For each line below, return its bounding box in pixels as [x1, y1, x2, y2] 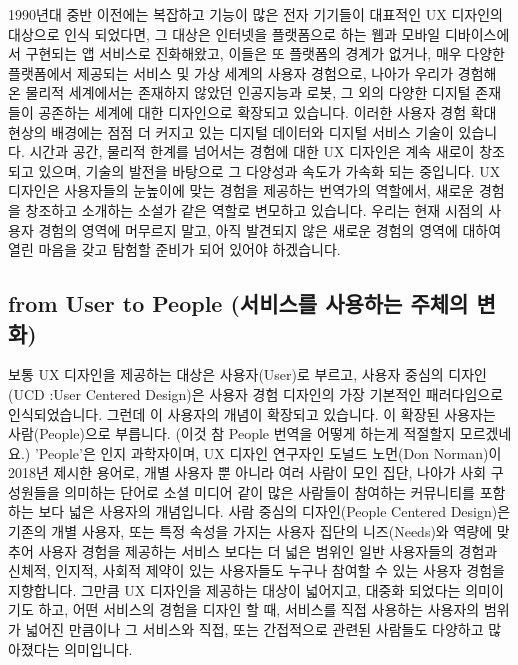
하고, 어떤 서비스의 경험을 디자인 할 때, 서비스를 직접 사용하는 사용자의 [38, 599, 480, 620]
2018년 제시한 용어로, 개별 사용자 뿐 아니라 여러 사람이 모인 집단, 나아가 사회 [8, 462, 487, 483]
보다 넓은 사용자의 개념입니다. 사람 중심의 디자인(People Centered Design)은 [38, 501, 511, 522]
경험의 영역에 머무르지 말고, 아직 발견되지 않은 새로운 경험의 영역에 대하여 [38, 219, 502, 240]
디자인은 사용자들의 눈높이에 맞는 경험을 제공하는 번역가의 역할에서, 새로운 [8, 180, 475, 201]
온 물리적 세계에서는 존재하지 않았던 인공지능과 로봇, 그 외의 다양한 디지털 [8, 82, 471, 103]
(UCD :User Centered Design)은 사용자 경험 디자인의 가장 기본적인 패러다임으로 [8, 383, 504, 404]
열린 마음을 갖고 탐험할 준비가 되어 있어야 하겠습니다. [8, 239, 341, 260]
